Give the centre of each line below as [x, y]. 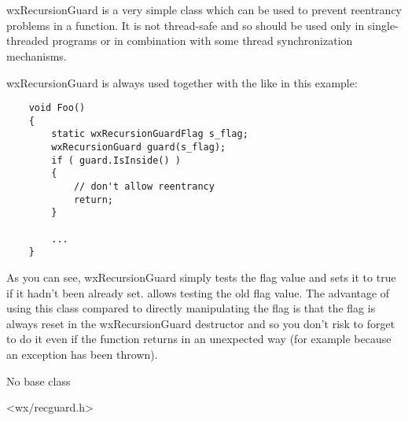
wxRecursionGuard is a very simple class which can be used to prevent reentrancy [204, 10]
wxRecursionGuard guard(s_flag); [139, 148]
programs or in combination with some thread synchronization [202, 41]
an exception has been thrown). [82, 354]
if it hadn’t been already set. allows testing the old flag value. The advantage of [198, 292]
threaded [28, 41]
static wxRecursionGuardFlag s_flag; [150, 134]
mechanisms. [37, 55]
